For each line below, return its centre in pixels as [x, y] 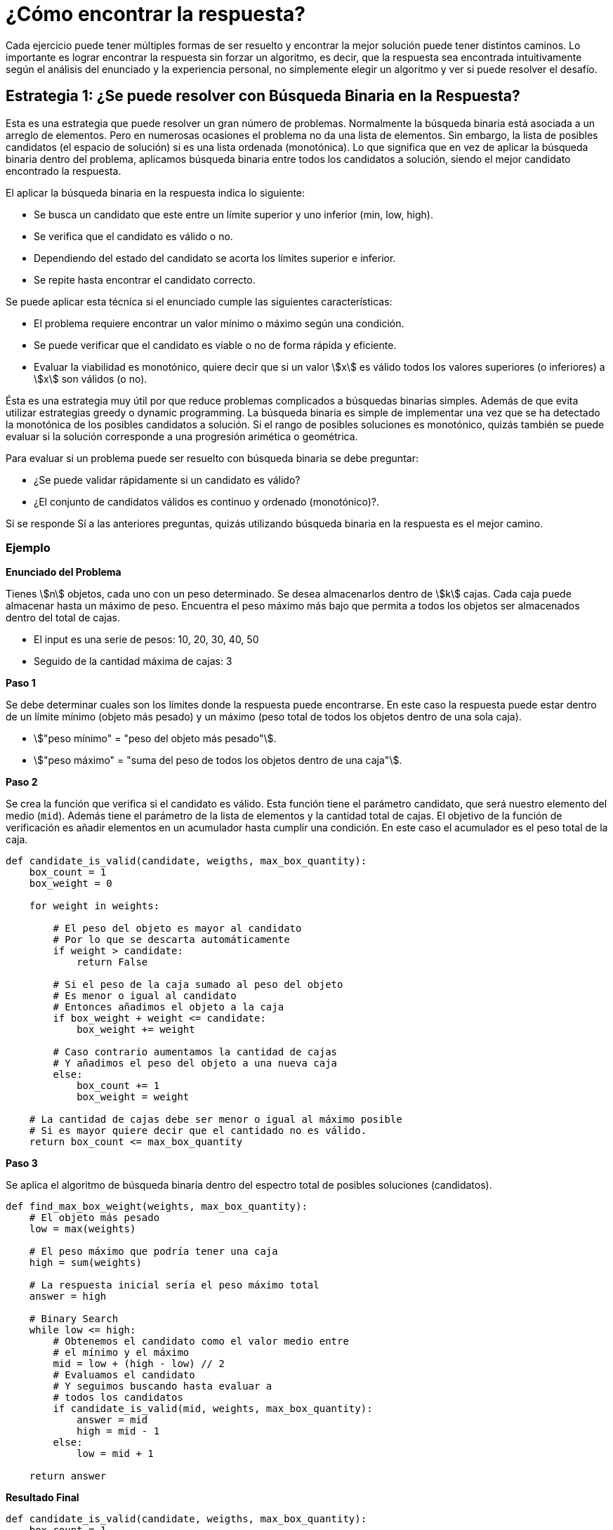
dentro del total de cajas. [63, 618]
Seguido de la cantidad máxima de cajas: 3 [133, 661]
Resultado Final [42, 1498]
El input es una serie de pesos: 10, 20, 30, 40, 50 [146, 640]
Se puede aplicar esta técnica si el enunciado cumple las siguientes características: [199, 301]
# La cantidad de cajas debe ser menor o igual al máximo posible [216, 1120]
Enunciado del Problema [64, 572]
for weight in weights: [94, 906]
